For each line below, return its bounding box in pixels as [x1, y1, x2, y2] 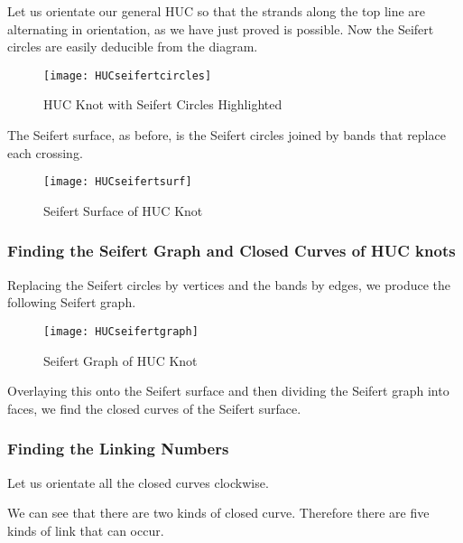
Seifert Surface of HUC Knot [43, 201, 203, 220]
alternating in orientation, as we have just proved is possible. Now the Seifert [7, 19, 434, 38]
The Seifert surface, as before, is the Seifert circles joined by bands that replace [7, 126, 446, 145]
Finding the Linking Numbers [7, 437, 229, 460]
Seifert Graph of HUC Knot [43, 351, 198, 370]
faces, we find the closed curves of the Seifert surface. [7, 398, 301, 417]
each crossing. [7, 143, 83, 162]
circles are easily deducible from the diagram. [7, 37, 258, 56]
